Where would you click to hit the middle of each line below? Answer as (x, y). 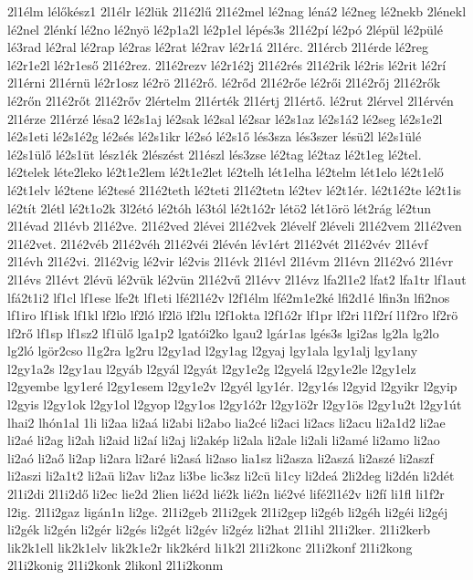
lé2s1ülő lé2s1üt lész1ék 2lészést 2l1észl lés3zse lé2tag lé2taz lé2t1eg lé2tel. (215, 154)
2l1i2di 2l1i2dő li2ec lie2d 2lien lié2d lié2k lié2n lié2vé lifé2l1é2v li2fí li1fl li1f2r (226, 494)
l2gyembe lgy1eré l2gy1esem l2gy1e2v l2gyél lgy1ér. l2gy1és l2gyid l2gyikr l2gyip (232, 386)
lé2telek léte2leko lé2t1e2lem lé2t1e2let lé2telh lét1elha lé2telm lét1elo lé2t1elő (226, 172)
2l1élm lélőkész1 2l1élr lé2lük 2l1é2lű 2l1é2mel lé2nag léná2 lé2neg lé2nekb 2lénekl (237, 11)
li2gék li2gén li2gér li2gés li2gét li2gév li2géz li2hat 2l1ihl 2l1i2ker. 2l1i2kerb (219, 529)
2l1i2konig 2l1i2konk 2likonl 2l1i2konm (116, 565)
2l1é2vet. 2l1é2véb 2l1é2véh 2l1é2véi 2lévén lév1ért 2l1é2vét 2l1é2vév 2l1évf (218, 243)
